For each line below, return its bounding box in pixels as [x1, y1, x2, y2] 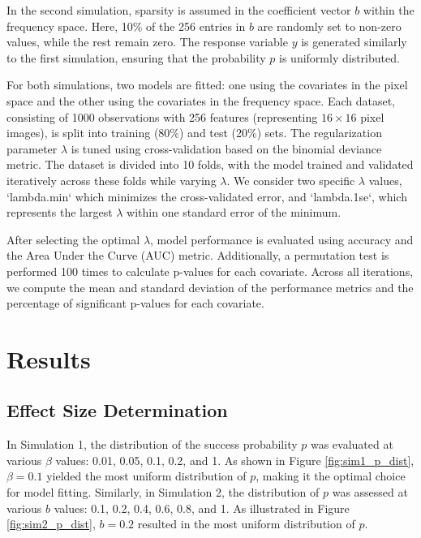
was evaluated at [310, 436, 393, 453]
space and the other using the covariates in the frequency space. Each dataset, [6, 92, 395, 109]
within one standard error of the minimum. [127, 204, 342, 221]
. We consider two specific [226, 171, 355, 188]
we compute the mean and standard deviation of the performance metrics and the [6, 278, 414, 295]
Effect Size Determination [6, 398, 228, 423]
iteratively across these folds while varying [6, 171, 217, 188]
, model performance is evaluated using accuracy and [150, 230, 414, 247]
